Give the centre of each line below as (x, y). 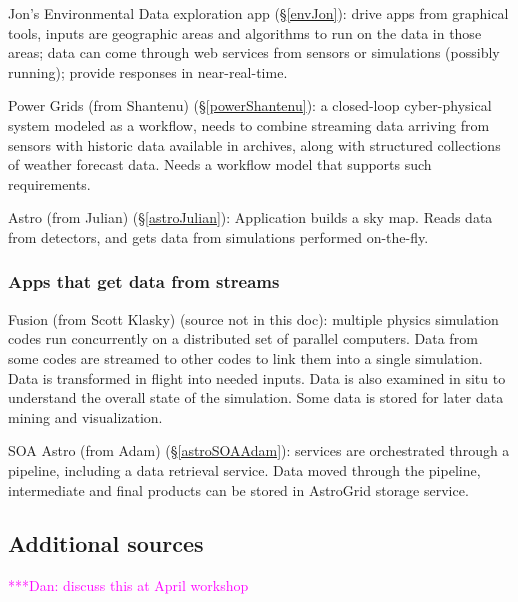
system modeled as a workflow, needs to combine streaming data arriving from (249, 124)
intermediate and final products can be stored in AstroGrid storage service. (238, 489)
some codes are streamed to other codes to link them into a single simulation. (245, 357)
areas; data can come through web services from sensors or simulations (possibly (254, 52)
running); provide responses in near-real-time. (148, 71)
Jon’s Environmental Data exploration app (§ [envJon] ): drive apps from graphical (258, 13)
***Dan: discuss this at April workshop (128, 585)
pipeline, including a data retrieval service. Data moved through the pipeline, (244, 469)
